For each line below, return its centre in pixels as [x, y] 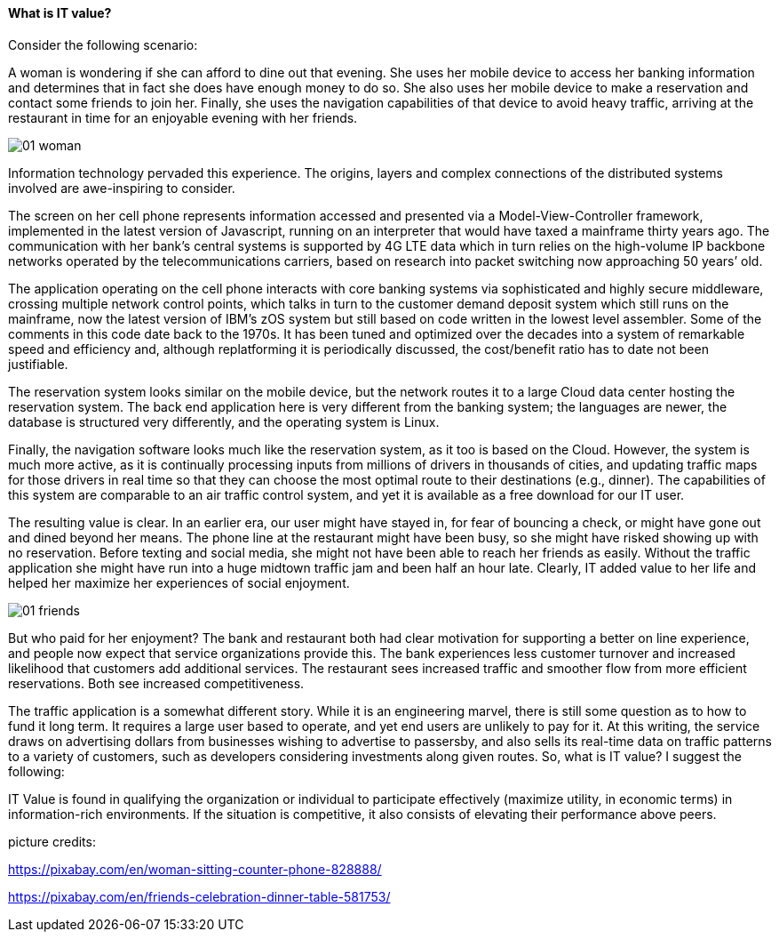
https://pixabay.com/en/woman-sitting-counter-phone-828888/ [195, 869]
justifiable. [38, 364]
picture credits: [52, 841]
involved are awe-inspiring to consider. [122, 188]
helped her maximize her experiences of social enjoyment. [179, 582]
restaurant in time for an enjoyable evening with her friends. [183, 117]
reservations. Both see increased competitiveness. [156, 683]
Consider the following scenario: [103, 44]
